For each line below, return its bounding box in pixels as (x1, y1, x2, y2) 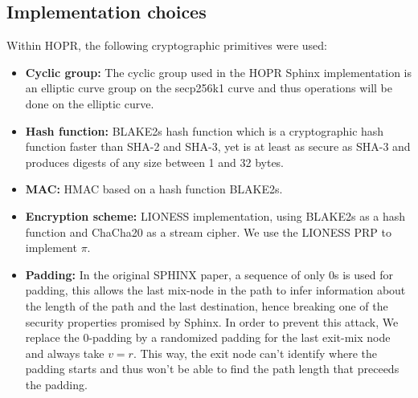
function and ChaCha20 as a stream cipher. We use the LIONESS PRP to (25, 223, 391, 240)
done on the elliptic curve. (25, 95, 154, 112)
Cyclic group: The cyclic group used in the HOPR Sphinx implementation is (25, 63, 412, 80)
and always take (25, 344, 104, 361)
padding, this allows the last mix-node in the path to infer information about (25, 282, 406, 298)
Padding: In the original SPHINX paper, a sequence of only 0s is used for (25, 266, 393, 282)
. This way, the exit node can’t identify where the (133, 344, 377, 361)
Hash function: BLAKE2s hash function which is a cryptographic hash (25, 122, 384, 139)
